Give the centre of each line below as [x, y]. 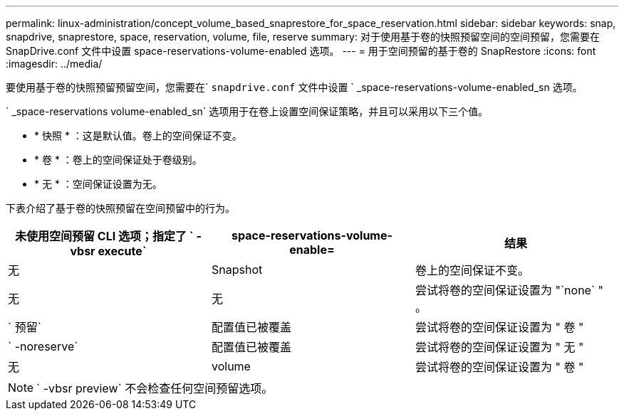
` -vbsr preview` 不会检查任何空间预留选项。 [155, 388]
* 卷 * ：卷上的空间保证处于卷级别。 [118, 160]
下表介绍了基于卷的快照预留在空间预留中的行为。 [120, 208]
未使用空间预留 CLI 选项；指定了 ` [104, 236]
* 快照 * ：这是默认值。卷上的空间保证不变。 [138, 135]
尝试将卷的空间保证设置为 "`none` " [509, 290]
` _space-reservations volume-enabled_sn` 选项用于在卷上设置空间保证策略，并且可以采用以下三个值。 [247, 111]
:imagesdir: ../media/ [54, 64]
